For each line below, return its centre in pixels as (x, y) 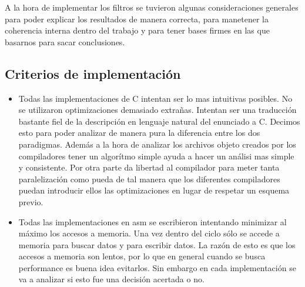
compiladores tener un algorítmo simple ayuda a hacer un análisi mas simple (156, 156)
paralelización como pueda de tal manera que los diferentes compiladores (149, 178)
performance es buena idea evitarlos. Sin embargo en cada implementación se (157, 267)
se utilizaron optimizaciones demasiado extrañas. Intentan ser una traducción (157, 110)
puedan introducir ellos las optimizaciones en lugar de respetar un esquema (154, 190)
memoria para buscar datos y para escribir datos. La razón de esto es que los (157, 244)
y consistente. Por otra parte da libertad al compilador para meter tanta (149, 167)
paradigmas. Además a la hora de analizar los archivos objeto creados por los (157, 144)
